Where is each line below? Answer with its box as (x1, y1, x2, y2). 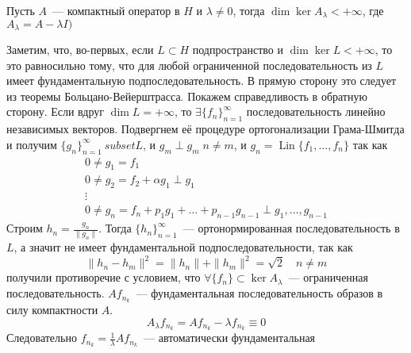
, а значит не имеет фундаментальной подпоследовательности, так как (13, 239, 353, 255)
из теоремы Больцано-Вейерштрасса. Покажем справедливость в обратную (6, 87, 367, 104)
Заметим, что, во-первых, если (6, 41, 154, 58)
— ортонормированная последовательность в (182, 220, 400, 236)
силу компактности (6, 301, 98, 317)
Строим (6, 220, 43, 236)
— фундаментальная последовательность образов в (136, 285, 383, 301)
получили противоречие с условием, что (6, 269, 201, 286)
